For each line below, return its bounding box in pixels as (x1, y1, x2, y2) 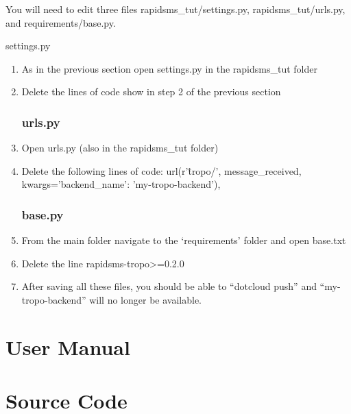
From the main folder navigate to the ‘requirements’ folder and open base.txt (21, 233, 346, 247)
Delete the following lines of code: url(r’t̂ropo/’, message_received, (21, 163, 302, 178)
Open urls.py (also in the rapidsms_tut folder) (21, 141, 219, 155)
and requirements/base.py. (5, 15, 116, 29)
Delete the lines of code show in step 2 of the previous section (21, 84, 281, 99)
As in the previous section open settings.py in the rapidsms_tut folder (21, 61, 317, 75)
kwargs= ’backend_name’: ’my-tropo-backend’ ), (21, 177, 221, 191)
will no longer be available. (89, 292, 202, 306)
